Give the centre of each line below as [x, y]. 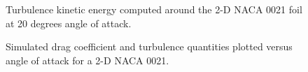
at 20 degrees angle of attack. [69, 23]
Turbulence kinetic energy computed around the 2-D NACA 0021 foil [154, 9]
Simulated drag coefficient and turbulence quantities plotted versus [149, 46]
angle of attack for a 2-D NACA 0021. [87, 60]
